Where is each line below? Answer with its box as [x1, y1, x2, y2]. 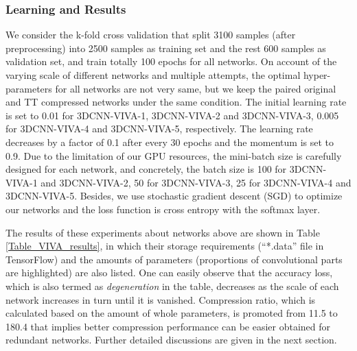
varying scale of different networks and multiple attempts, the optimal [5, 68, 301, 82]
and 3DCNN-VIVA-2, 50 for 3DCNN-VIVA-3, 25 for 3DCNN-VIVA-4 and [41, 175, 352, 189]
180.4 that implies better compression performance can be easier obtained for [5, 319, 331, 333]
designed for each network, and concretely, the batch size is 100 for [5, 162, 287, 176]
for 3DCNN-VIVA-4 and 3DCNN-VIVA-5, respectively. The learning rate [5, 121, 313, 136]
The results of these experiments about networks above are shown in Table [5, 225, 320, 239]
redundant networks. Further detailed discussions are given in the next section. [5, 332, 337, 347]
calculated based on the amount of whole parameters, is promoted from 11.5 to [5, 306, 338, 320]
